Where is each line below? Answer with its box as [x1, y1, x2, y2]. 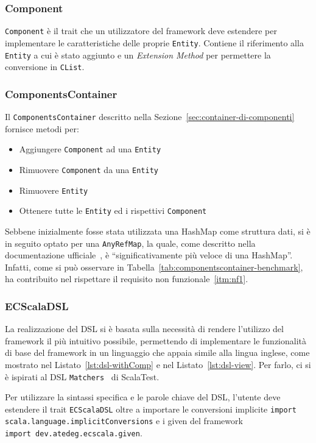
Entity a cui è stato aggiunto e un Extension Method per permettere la [5, 48, 271, 61]
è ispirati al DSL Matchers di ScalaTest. [5, 370, 160, 383]
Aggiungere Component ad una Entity [19, 143, 161, 155]
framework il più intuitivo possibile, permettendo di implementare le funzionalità [5, 334, 307, 347]
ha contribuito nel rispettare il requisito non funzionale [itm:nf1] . [5, 272, 248, 285]
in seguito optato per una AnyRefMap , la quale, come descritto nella [5, 236, 256, 249]
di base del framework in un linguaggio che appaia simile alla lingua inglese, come [5, 346, 310, 359]
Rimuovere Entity [19, 183, 88, 196]
